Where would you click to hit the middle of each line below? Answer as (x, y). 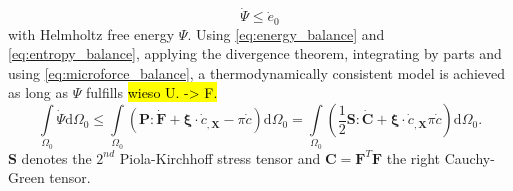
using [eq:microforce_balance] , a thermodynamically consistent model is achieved (257, 72)
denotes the (56, 157)
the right (413, 157)
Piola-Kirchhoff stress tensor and (220, 157)
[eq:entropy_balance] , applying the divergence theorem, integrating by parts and (255, 53)
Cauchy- (469, 157)
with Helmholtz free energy (91, 33)
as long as (38, 92)
